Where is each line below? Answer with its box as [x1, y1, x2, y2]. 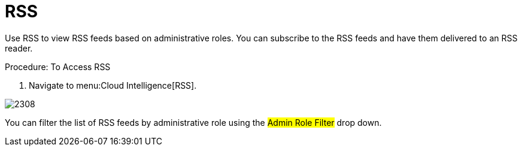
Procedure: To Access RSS [5, 61, 111, 72]
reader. [5, 43, 33, 53]
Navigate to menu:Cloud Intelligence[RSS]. [29, 80, 197, 90]
